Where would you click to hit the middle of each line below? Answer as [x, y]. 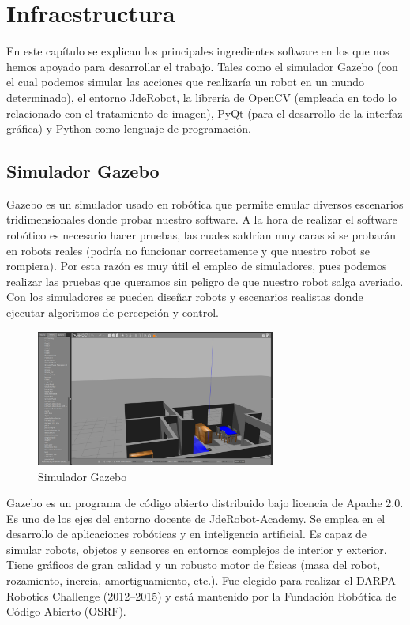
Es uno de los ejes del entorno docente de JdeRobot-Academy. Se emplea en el [196, 518]
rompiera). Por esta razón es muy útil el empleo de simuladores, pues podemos [197, 266]
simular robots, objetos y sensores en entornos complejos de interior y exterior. [197, 549]
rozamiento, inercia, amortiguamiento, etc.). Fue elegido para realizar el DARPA [201, 580]
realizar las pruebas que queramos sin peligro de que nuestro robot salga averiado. [205, 281]
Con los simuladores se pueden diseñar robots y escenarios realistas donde [185, 297]
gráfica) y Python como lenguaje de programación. [129, 128]
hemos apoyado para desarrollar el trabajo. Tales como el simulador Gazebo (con [202, 66]
